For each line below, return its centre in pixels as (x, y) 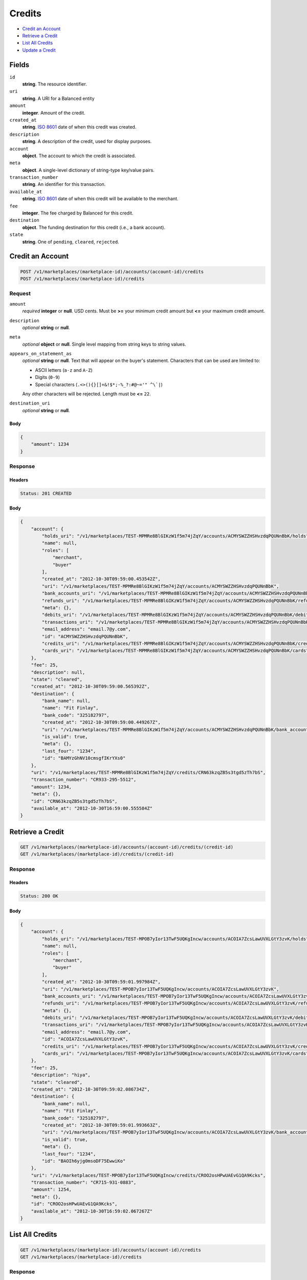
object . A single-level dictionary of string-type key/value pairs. (88, 170)
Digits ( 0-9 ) (47, 377)
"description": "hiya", (61, 1075)
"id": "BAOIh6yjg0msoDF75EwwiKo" (84, 1161)
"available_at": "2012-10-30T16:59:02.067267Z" (92, 1211)
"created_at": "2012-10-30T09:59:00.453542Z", (101, 579)
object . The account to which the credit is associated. (79, 156)
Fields (19, 65)
